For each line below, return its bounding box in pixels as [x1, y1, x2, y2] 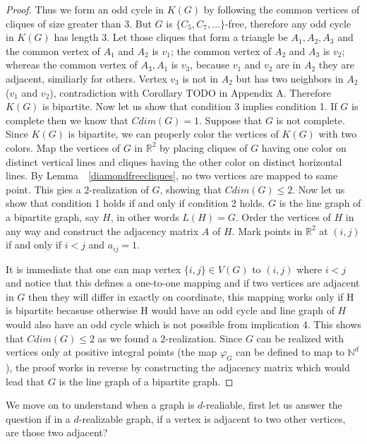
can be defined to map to [236, 344, 344, 359]
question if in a [6, 411, 71, 426]
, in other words [110, 209, 179, 224]
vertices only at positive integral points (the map [6, 344, 217, 359]
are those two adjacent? [6, 425, 108, 440]
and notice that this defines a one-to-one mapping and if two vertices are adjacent [6, 275, 360, 290]
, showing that [160, 181, 222, 196]
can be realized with [256, 330, 344, 345]
